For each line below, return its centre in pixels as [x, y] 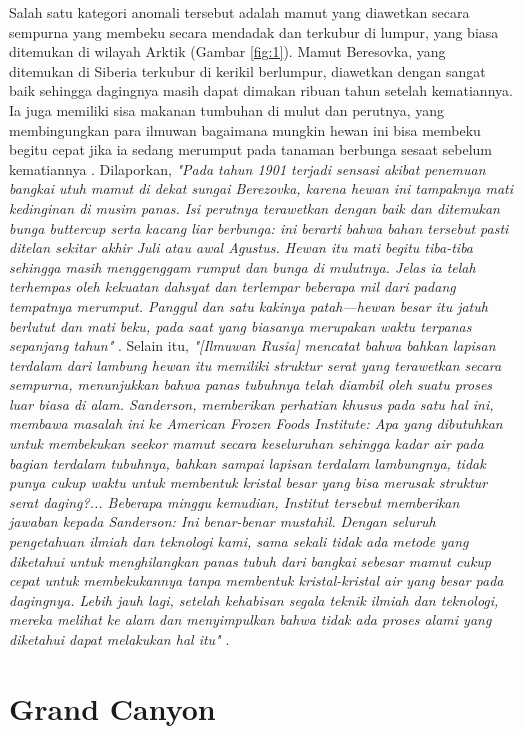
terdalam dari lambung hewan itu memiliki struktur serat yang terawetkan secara [255, 364]
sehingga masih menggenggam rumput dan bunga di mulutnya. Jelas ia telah [242, 266]
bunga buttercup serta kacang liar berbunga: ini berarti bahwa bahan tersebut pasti [259, 227]
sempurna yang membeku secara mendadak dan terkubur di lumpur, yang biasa [254, 31]
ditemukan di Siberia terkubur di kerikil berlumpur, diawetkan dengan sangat [247, 70]
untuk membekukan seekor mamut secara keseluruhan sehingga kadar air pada [246, 443]
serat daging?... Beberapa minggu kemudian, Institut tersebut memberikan [234, 501]
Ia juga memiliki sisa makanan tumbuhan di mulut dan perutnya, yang [227, 109]
